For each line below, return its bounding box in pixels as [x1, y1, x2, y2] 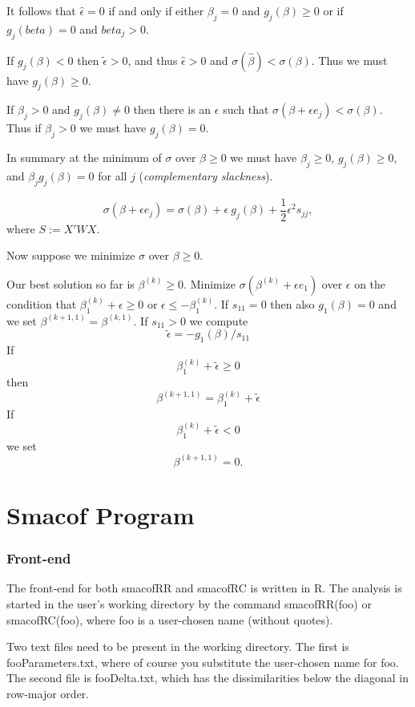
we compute [189, 312, 248, 329]
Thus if [6, 119, 42, 136]
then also [270, 295, 315, 312]
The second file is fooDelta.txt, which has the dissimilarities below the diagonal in [6, 669, 409, 686]
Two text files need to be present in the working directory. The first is [6, 638, 349, 655]
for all [98, 167, 127, 184]
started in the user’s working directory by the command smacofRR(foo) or [6, 595, 372, 612]
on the [354, 275, 386, 292]
